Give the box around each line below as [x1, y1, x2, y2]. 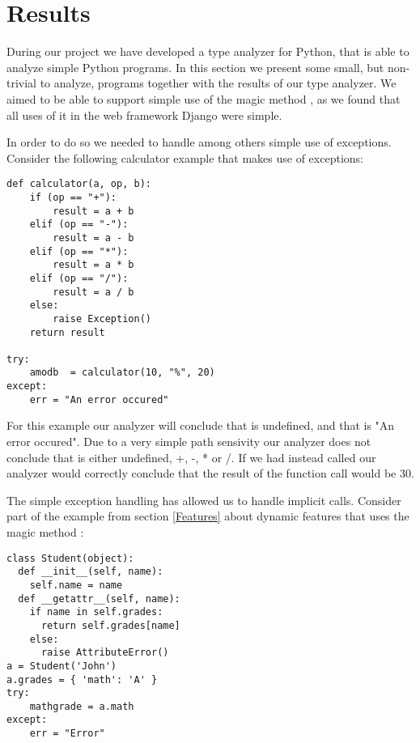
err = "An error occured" [29, 393, 169, 405]
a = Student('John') [6, 660, 117, 672]
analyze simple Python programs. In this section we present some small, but [6, 58, 384, 75]
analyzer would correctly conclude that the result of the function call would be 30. [6, 465, 414, 482]
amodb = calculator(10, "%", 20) [29, 367, 215, 379]
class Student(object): [6, 552, 134, 564]
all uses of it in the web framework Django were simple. [6, 106, 282, 123]
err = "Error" [29, 728, 105, 740]
